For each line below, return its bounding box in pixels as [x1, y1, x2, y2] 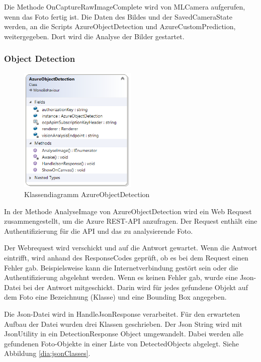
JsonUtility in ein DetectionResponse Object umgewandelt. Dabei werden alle [4, 328, 243, 339]
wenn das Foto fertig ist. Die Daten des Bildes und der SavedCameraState [4, 11, 232, 22]
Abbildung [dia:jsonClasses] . [4, 348, 91, 358]
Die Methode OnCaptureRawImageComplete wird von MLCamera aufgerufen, [4, 2, 245, 12]
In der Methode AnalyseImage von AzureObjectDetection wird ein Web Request [4, 206, 252, 216]
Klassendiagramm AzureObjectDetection [24, 189, 150, 200]
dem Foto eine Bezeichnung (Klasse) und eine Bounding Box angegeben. [4, 292, 227, 302]
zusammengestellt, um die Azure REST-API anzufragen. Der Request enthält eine [4, 216, 257, 226]
